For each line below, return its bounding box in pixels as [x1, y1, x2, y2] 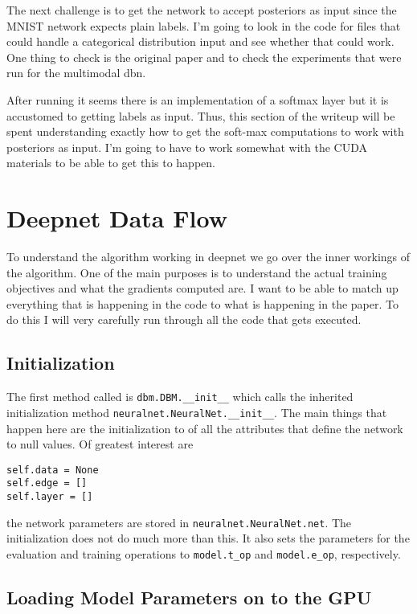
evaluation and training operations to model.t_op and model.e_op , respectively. [6, 545, 401, 562]
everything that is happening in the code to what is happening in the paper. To [6, 295, 399, 312]
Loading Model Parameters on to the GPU [6, 585, 372, 609]
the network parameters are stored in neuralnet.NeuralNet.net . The [6, 514, 352, 530]
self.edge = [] [6, 477, 88, 489]
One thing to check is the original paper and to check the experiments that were [6, 48, 402, 65]
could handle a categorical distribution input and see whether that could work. [6, 33, 395, 50]
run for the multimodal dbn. [6, 64, 146, 81]
